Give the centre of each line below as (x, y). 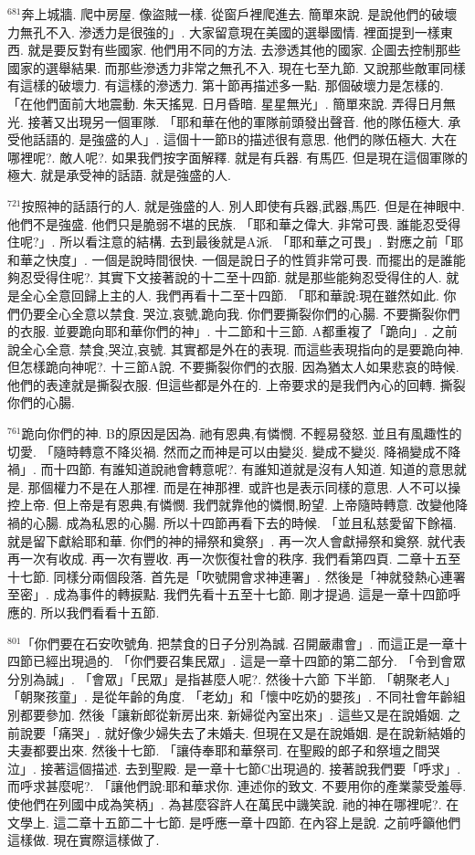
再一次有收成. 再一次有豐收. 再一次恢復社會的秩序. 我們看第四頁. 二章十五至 (234, 559)
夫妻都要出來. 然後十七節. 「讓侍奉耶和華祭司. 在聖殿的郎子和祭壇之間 (217, 750)
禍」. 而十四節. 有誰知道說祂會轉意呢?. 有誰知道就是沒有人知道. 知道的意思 (231, 469)
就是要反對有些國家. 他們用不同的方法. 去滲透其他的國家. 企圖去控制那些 (244, 50)
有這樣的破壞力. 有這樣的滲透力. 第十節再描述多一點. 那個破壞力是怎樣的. (226, 85)
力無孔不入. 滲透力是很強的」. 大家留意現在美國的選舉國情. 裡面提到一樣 (224, 32)
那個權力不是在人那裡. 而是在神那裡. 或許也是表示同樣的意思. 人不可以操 (244, 486)
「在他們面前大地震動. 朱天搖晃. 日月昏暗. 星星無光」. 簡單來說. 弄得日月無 (232, 103)
